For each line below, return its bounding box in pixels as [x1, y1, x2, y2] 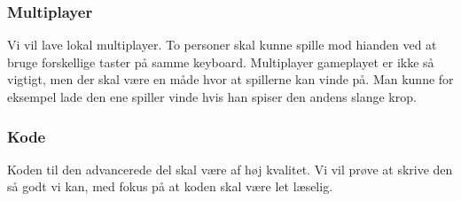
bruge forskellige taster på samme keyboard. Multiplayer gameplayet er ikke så [7, 52, 434, 71]
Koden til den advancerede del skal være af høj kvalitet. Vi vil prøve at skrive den [7, 159, 453, 178]
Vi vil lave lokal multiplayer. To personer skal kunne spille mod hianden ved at [7, 35, 437, 54]
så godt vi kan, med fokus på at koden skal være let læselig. [7, 177, 333, 196]
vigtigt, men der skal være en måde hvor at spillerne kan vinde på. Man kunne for [7, 70, 454, 89]
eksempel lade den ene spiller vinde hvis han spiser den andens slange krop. [7, 88, 417, 105]
